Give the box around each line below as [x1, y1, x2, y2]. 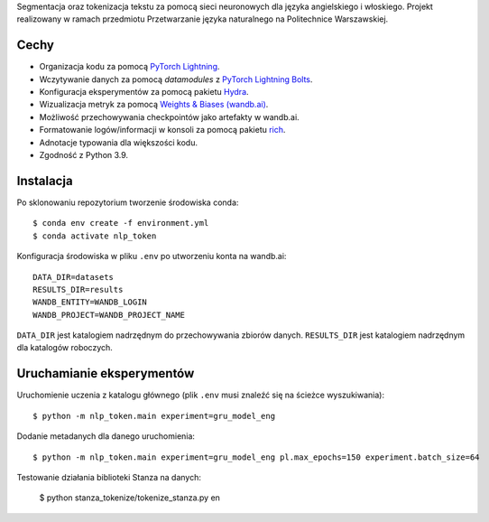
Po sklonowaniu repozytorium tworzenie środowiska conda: [16, 197, 239, 208]
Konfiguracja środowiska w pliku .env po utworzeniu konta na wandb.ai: [16, 251, 287, 262]
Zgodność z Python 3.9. [39, 150, 129, 161]
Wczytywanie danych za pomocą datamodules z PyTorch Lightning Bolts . [39, 73, 313, 85]
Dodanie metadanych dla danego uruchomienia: [16, 431, 196, 442]
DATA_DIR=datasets [32, 272, 115, 282]
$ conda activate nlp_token [32, 230, 157, 241]
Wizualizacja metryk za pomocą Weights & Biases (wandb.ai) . [39, 99, 269, 110]
